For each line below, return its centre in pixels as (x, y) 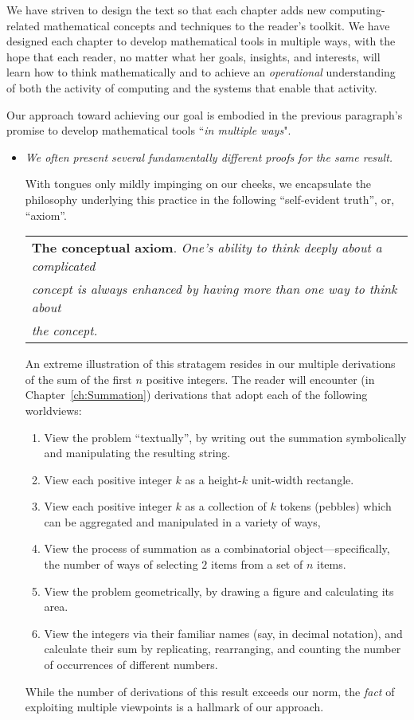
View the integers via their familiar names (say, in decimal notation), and (223, 633)
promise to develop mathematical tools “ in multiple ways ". (149, 130)
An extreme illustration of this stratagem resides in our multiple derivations (210, 364)
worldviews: (53, 410)
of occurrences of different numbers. (131, 665)
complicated (63, 266)
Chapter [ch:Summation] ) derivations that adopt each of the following (196, 395)
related (23, 25)
